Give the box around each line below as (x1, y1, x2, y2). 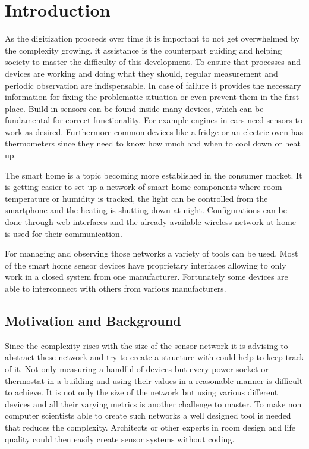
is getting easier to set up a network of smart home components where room (5, 180, 282, 193)
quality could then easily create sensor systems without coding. (5, 432, 235, 445)
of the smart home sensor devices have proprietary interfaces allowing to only (5, 258, 286, 271)
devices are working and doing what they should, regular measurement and (5, 67, 278, 79)
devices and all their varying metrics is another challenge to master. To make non (5, 397, 302, 410)
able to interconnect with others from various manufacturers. (5, 282, 226, 294)
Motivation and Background (5, 311, 181, 329)
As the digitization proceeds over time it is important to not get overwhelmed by (5, 32, 299, 45)
